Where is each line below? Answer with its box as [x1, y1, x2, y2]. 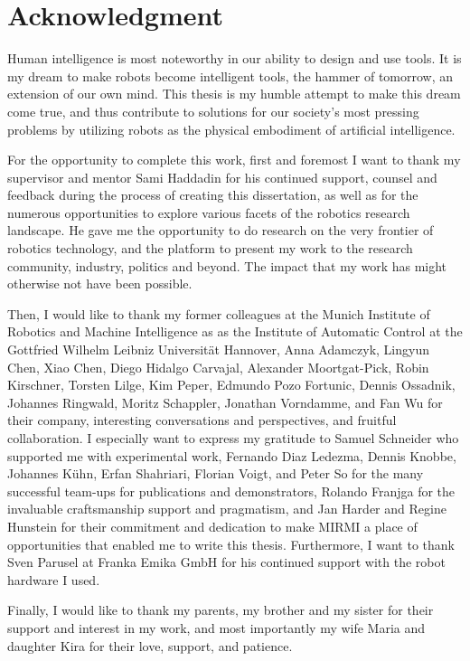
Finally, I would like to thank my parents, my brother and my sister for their [7, 600, 434, 619]
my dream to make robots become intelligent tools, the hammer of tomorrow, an [7, 66, 454, 85]
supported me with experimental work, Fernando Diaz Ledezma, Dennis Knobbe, [7, 446, 456, 465]
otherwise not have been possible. [7, 274, 193, 293]
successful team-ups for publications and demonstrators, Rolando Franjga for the [7, 481, 456, 500]
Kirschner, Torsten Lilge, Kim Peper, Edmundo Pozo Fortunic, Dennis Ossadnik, [7, 375, 456, 394]
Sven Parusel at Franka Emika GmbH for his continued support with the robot [7, 552, 446, 571]
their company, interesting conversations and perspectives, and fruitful [7, 411, 397, 430]
